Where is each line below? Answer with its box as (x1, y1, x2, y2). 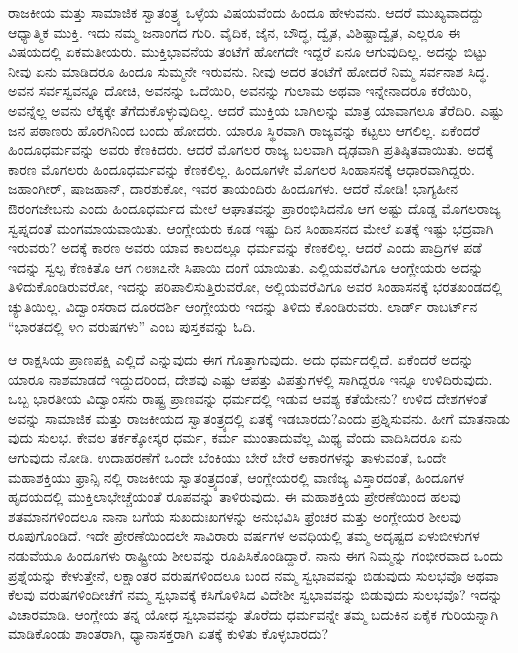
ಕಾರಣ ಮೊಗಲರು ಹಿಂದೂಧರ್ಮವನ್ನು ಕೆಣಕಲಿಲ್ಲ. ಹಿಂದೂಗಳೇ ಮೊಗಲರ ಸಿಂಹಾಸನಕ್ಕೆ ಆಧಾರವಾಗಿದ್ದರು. (8, 158, 475, 179)
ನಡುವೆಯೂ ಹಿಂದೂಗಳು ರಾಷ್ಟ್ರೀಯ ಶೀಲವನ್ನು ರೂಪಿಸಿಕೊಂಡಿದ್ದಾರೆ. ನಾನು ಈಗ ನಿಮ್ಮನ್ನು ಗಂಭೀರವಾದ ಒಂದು (8, 545, 503, 566)
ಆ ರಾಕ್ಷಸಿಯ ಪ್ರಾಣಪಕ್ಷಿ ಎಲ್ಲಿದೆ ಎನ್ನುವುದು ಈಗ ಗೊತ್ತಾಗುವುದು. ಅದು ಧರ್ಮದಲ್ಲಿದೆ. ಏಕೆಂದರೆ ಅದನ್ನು (8, 349, 474, 370)
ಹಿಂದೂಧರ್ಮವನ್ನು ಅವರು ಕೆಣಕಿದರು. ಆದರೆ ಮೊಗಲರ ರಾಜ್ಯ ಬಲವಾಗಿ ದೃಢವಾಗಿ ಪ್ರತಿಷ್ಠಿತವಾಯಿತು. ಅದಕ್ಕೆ (8, 139, 494, 160)
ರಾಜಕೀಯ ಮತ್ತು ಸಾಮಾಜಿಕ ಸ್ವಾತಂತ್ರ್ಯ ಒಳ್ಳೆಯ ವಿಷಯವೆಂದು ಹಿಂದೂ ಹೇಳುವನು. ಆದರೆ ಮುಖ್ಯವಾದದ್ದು (8, 2, 484, 22)
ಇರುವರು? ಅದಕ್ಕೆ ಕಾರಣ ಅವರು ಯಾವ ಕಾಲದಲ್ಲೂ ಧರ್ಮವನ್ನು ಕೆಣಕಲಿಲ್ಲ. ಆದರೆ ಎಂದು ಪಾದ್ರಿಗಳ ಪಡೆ (8, 237, 482, 258)
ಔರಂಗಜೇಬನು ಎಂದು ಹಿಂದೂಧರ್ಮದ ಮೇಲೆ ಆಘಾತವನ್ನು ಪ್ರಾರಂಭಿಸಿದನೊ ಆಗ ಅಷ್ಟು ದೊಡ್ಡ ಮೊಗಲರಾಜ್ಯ (8, 197, 501, 218)
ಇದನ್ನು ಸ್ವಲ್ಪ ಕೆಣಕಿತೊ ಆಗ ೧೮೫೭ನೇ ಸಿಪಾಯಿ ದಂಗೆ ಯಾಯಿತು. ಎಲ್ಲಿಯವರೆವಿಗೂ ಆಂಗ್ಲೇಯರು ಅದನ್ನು (8, 256, 484, 277)
